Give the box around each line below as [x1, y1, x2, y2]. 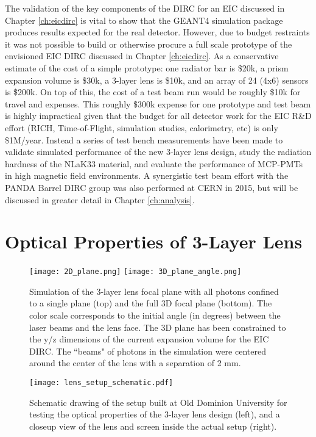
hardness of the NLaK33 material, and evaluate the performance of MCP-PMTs [5, 157, 303, 170]
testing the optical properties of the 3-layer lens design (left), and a [29, 408, 280, 421]
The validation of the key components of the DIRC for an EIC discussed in [5, 2, 285, 14]
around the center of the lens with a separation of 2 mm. [29, 356, 241, 369]
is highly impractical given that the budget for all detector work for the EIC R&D [5, 109, 312, 122]
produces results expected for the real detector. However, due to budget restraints [5, 26, 310, 38]
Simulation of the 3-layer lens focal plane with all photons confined [29, 284, 279, 297]
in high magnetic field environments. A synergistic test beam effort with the [5, 169, 289, 182]
